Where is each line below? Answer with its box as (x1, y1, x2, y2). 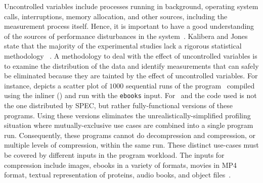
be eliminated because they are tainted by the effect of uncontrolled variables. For (4, 70, 258, 81)
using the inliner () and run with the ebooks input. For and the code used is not (4, 90, 257, 101)
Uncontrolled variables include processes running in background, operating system (4, 1, 258, 11)
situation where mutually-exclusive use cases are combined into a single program (4, 120, 253, 130)
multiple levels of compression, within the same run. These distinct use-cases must (4, 140, 259, 150)
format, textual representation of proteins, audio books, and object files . (4, 169, 231, 180)
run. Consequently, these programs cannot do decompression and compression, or (4, 129, 255, 140)
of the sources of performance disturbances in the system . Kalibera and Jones (4, 30, 248, 41)
